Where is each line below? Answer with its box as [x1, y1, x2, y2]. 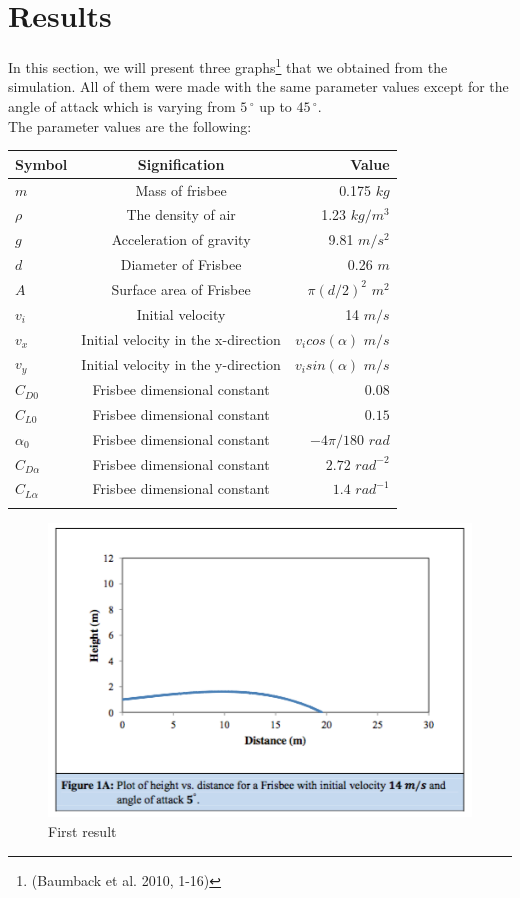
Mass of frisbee [135, 179, 227, 200]
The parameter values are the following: [8, 115, 252, 136]
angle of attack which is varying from [8, 95, 236, 116]
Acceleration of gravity [111, 229, 251, 250]
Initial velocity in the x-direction [81, 328, 281, 349]
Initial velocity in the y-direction [81, 353, 281, 374]
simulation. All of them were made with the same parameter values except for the [8, 76, 509, 97]
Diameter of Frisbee [120, 254, 242, 275]
